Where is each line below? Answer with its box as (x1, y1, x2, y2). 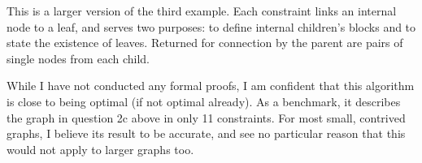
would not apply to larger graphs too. (7, 140, 194, 157)
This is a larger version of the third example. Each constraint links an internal (7, 2, 397, 19)
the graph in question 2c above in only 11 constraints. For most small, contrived (7, 109, 406, 126)
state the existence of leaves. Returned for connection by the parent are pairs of (7, 34, 403, 51)
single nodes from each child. (7, 49, 150, 66)
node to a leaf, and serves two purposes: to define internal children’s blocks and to (7, 18, 416, 35)
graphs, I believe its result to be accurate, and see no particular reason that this (7, 125, 406, 142)
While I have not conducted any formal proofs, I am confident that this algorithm (7, 77, 415, 94)
